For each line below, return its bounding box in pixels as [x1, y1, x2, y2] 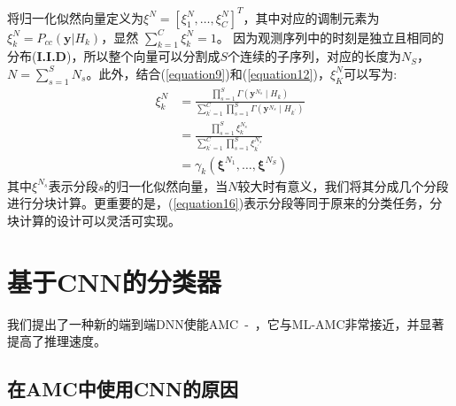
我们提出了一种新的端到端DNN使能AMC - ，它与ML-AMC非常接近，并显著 [7, 314, 444, 333]
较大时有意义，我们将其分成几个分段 [237, 176, 449, 195]
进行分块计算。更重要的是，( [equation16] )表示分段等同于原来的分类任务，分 [7, 194, 443, 212]
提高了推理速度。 [7, 332, 106, 350]
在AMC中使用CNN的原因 [7, 375, 238, 402]
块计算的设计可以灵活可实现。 [7, 211, 181, 229]
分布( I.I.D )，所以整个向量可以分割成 [7, 47, 220, 65]
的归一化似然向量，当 [104, 176, 228, 195]
